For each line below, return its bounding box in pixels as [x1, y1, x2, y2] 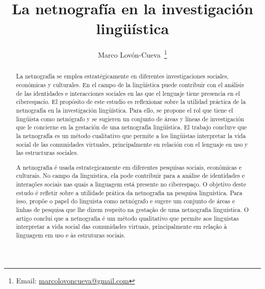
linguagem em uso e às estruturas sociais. [16, 231, 125, 240]
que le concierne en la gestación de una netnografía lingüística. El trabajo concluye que [16, 123, 247, 132]
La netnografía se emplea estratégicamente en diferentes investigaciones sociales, [16, 72, 229, 81]
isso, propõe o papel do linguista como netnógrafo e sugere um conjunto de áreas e [16, 197, 235, 205]
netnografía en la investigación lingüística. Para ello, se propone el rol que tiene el [16, 106, 233, 114]
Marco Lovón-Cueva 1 [98, 48, 167, 60]
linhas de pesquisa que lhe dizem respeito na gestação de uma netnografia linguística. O [16, 205, 249, 214]
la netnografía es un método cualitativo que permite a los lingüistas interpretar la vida [16, 131, 246, 140]
